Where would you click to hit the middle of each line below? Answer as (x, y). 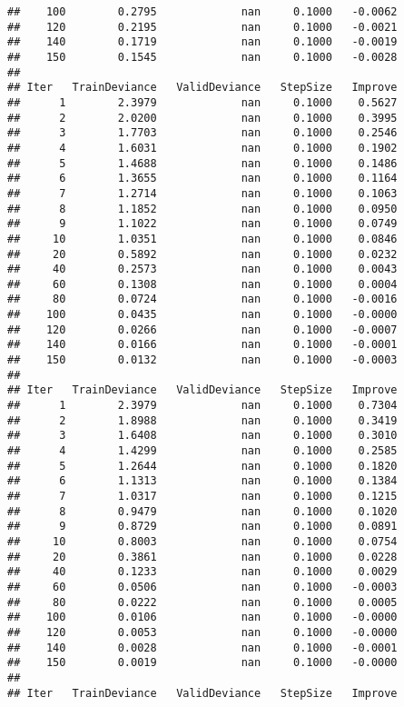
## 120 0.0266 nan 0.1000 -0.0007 (202, 329)
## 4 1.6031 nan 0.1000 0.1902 (202, 148)
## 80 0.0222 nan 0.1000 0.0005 (202, 602)
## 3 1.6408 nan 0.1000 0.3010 (202, 436)
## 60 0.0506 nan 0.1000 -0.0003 (202, 587)
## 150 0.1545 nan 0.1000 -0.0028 (202, 57)
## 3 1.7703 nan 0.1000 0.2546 (202, 133)
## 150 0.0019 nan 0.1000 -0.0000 (202, 663)
